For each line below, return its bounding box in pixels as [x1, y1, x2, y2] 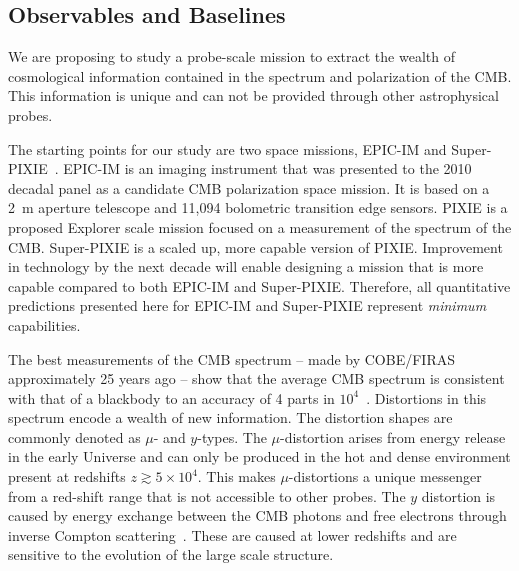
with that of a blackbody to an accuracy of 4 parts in [8, 387, 335, 408]
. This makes [197, 466, 276, 487]
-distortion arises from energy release [280, 426, 506, 447]
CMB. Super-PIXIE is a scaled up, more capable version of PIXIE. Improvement [8, 236, 503, 257]
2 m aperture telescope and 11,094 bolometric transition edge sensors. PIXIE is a [8, 197, 508, 218]
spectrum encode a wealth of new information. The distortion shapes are [8, 407, 453, 428]
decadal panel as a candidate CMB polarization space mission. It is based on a [8, 177, 490, 198]
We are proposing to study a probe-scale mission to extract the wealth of [8, 46, 455, 67]
